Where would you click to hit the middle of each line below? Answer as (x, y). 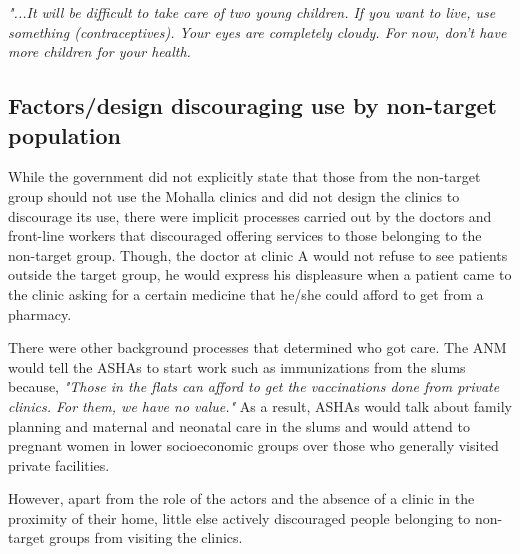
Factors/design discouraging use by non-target (252, 105)
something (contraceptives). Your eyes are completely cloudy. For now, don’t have (257, 31)
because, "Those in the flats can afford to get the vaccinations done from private (254, 386)
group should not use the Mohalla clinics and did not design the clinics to (234, 195)
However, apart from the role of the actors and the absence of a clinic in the (241, 498)
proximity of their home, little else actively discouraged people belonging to (239, 517)
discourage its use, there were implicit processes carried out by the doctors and (250, 215)
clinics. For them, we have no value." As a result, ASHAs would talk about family (260, 405)
